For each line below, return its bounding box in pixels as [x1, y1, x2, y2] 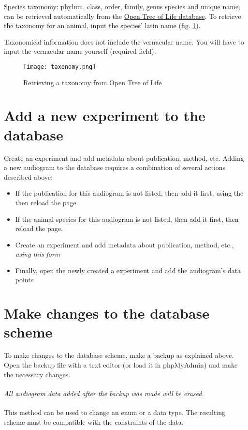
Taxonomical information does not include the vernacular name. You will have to [4, 36, 244, 46]
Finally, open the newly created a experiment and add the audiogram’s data [15, 265, 241, 275]
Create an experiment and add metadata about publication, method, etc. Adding [4, 153, 244, 163]
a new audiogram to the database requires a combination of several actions [4, 162, 226, 172]
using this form [15, 249, 60, 259]
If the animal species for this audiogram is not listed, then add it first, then [15, 214, 239, 224]
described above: [4, 171, 53, 182]
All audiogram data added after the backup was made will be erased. [4, 388, 204, 398]
